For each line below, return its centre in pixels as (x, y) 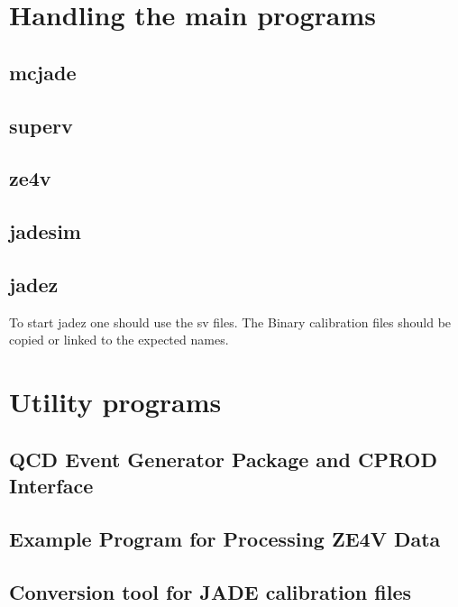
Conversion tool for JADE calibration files (211, 591)
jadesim (45, 231)
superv (41, 125)
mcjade (43, 72)
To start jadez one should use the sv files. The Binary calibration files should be (230, 322)
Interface (51, 486)
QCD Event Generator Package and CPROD (224, 459)
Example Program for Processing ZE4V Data (225, 538)
